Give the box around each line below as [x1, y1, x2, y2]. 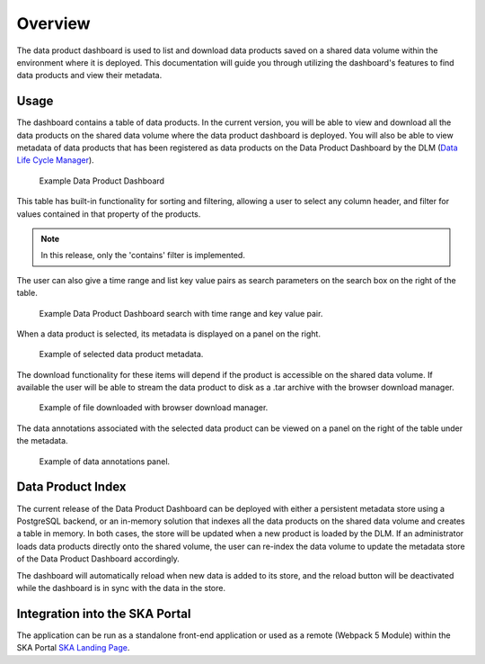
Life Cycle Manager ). [16, 155, 94, 166]
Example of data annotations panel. [39, 455, 171, 467]
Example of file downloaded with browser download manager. [39, 402, 269, 413]
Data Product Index [16, 480, 127, 495]
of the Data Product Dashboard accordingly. [16, 553, 180, 564]
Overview [16, 13, 91, 33]
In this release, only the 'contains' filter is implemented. [40, 250, 246, 261]
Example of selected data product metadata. [39, 349, 204, 360]
